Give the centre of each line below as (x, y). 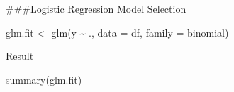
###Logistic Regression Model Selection (96, 8)
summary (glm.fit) (44, 79)
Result (20, 56)
